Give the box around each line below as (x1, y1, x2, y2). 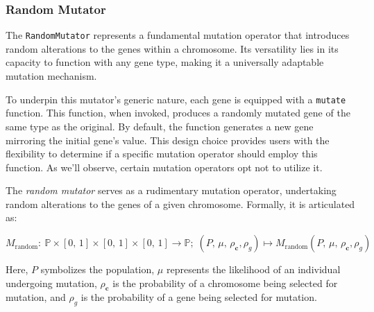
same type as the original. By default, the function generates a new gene (6, 119, 314, 133)
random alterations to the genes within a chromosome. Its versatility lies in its (6, 41, 339, 55)
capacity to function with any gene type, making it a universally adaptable (6, 55, 324, 69)
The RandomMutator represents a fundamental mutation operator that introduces (6, 28, 350, 42)
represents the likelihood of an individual (166, 262, 341, 277)
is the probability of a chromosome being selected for (112, 275, 338, 290)
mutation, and (6, 290, 66, 304)
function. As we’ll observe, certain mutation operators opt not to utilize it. (6, 159, 323, 174)
